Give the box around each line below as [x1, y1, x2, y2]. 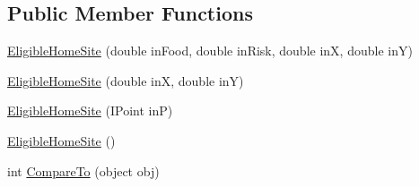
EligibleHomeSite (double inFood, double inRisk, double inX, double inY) [7, 41, 413, 60]
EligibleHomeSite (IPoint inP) [7, 101, 173, 120]
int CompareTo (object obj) [7, 161, 160, 180]
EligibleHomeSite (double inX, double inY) [7, 71, 244, 89]
